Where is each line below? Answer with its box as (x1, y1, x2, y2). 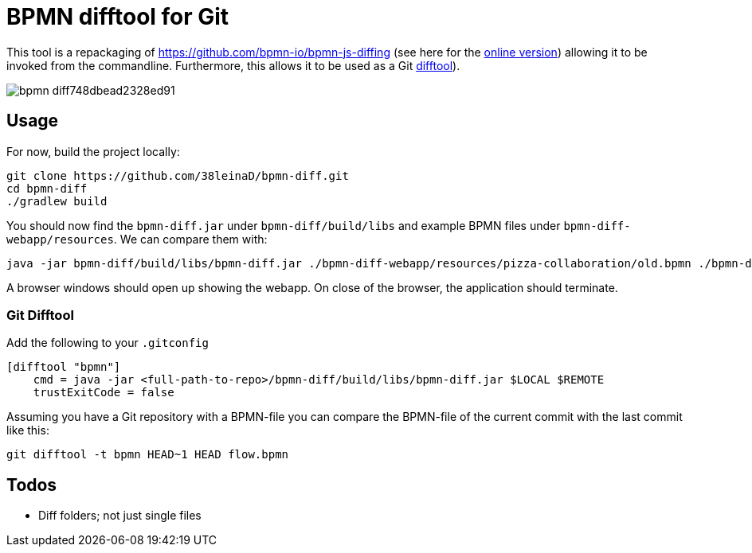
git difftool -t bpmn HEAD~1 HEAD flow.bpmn (6, 448, 289, 461)
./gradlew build (6, 194, 108, 208)
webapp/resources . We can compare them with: (6, 232, 268, 246)
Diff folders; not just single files (38, 508, 202, 523)
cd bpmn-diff (6, 181, 88, 195)
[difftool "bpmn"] (6, 360, 121, 374)
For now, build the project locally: (6, 144, 180, 158)
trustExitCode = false (33, 386, 174, 399)
